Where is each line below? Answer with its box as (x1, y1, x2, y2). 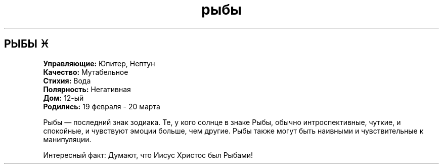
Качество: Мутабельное (43, 67, 128, 76)
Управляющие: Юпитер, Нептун (43, 59, 155, 68)
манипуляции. (43, 135, 92, 144)
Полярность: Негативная (43, 85, 131, 94)
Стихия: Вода (43, 76, 91, 85)
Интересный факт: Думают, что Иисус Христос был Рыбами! (43, 150, 253, 159)
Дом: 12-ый (43, 93, 84, 102)
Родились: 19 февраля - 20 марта (43, 102, 160, 111)
